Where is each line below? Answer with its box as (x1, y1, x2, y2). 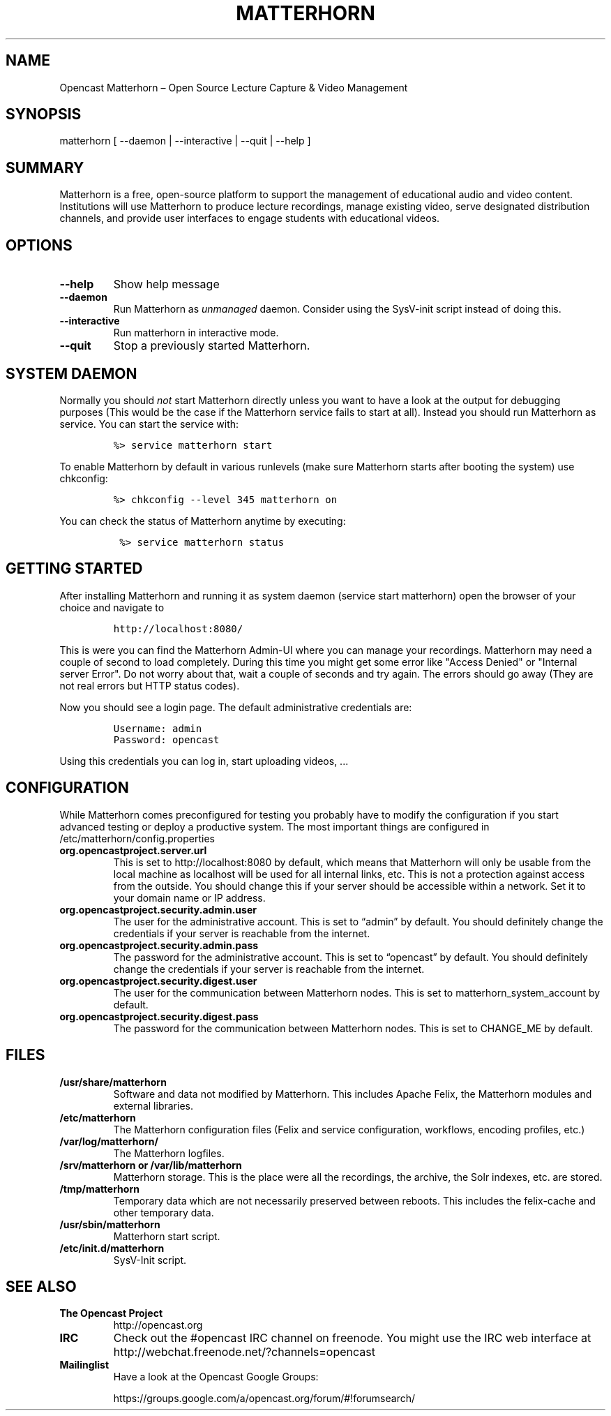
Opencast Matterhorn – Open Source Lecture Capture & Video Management (59, 81, 408, 94)
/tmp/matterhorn (59, 1182, 139, 1195)
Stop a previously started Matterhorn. (113, 338, 310, 353)
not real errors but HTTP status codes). (59, 679, 240, 692)
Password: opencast (113, 733, 220, 745)
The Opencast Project (59, 1307, 163, 1320)
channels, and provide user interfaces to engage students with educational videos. (59, 212, 440, 225)
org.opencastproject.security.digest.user (59, 974, 257, 987)
